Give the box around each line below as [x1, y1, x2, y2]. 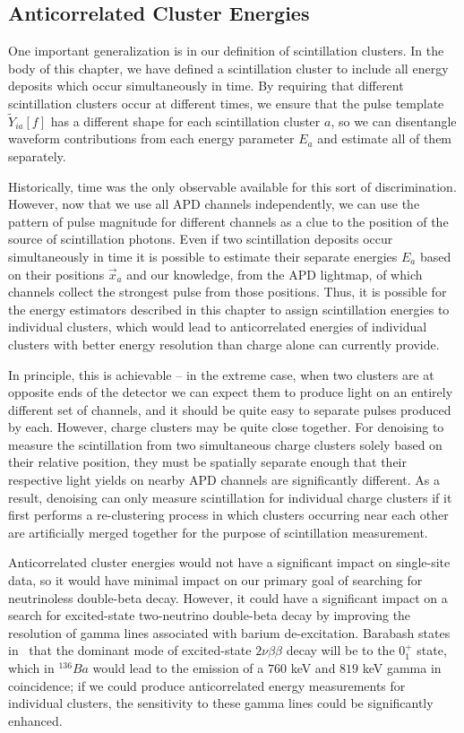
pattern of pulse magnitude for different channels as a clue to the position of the [8, 211, 449, 230]
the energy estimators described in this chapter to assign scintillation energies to [8, 299, 450, 318]
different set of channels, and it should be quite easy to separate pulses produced [8, 400, 451, 418]
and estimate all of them [317, 129, 452, 148]
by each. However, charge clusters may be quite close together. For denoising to [8, 418, 444, 436]
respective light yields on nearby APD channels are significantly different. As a [8, 470, 440, 489]
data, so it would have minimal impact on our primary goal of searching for [8, 571, 423, 590]
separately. [8, 146, 66, 165]
